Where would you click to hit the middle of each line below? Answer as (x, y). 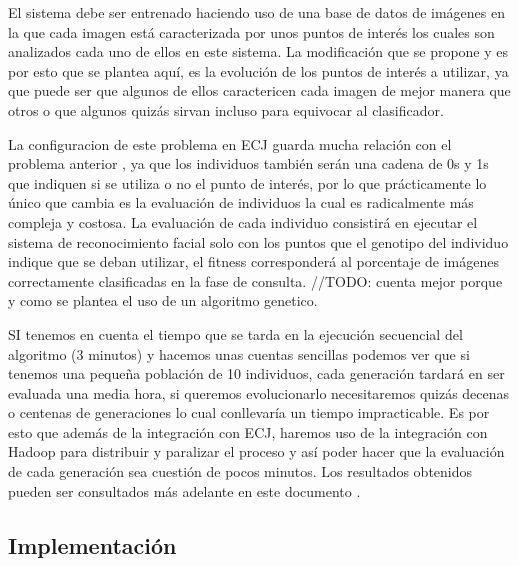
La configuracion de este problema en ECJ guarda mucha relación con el (230, 143)
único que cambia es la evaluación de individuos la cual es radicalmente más (241, 202)
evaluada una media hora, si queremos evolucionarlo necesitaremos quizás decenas (259, 392)
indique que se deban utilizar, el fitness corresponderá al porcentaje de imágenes (253, 261)
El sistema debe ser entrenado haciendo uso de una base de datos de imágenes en (256, 12)
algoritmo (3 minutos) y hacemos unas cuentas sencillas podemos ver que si (239, 353)
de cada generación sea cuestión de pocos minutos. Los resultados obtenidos (240, 471)
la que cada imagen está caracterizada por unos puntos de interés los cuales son (251, 31)
